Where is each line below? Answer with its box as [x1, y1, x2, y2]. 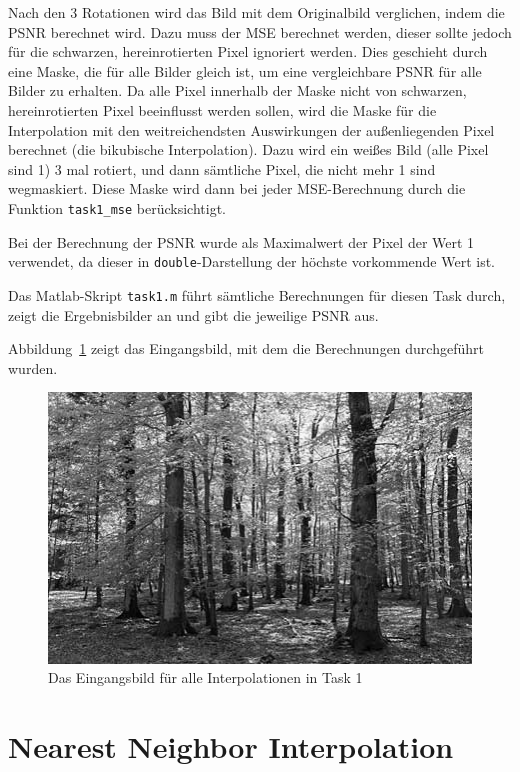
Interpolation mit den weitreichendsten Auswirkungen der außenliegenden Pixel [8, 119, 495, 140]
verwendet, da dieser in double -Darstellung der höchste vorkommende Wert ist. [8, 251, 496, 272]
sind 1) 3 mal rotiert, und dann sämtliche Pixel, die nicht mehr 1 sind [8, 158, 436, 179]
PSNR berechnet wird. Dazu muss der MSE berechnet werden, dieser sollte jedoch [8, 21, 512, 42]
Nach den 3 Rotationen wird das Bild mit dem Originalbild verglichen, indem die [8, 2, 505, 22]
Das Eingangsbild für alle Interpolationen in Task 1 [48, 667, 363, 688]
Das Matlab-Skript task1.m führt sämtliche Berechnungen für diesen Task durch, [8, 284, 506, 305]
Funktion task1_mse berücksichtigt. [8, 197, 227, 218]
